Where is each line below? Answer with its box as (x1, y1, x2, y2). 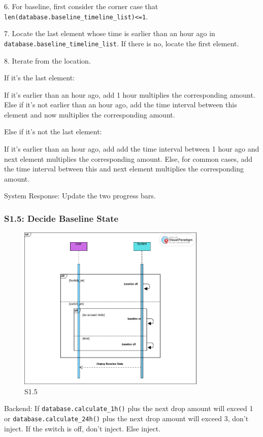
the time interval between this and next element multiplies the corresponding (4, 163, 244, 174)
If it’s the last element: (4, 72, 75, 83)
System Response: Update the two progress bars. (4, 190, 156, 201)
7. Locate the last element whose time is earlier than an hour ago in (4, 28, 215, 39)
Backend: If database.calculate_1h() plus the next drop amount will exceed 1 (4, 403, 253, 414)
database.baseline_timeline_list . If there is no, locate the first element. (4, 38, 239, 48)
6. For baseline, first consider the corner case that (4, 1, 158, 11)
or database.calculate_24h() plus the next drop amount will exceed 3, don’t (4, 413, 249, 423)
